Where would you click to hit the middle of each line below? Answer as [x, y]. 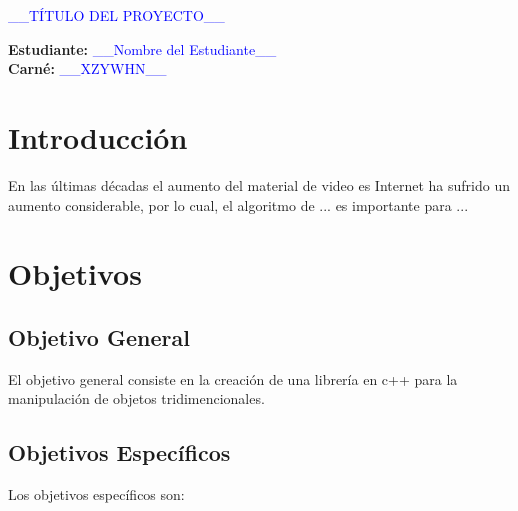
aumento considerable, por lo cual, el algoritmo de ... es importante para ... [238, 204]
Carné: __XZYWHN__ [87, 68]
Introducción [98, 136]
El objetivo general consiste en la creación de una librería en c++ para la [233, 378]
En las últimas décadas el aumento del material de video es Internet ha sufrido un [259, 184]
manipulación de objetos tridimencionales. [136, 398]
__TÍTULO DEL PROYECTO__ [116, 15]
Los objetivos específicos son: [96, 494]
